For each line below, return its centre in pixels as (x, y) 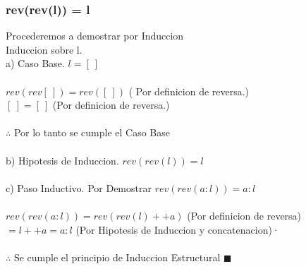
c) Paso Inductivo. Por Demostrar (79, 187)
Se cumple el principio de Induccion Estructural (117, 257)
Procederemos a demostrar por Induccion (95, 36)
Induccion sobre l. (44, 49)
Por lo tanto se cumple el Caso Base (92, 132)
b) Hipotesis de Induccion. (62, 160)
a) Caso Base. (35, 63)
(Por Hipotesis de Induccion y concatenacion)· (178, 229)
